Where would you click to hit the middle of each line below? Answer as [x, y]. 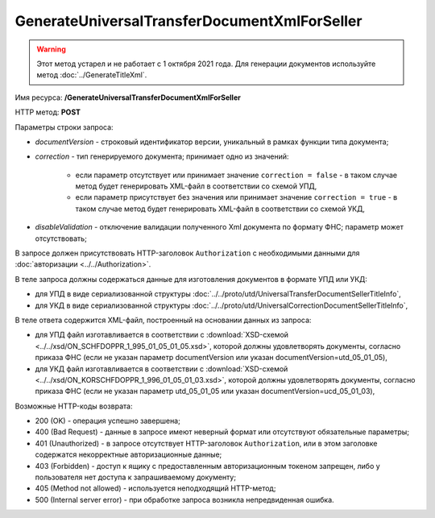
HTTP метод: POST [48, 112]
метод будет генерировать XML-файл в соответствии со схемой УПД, [196, 186]
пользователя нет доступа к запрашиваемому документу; [136, 477]
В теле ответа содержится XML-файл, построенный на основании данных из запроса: [163, 320]
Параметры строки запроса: [64, 127]
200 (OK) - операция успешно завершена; [108, 421]
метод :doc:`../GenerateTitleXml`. [92, 75]
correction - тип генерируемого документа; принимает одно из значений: [162, 156]
